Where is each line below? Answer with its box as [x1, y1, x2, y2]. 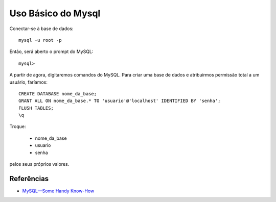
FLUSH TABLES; [18, 105, 54, 111]
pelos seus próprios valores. [9, 161, 70, 167]
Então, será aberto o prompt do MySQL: [9, 48, 94, 55]
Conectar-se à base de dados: [9, 26, 74, 32]
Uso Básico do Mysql [9, 8, 101, 19]
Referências [9, 174, 49, 183]
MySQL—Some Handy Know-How [22, 188, 95, 194]
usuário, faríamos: [9, 79, 48, 85]
